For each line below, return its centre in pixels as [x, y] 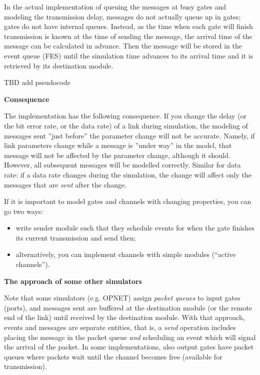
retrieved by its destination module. [59, 65]
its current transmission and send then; [76, 237]
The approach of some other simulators [73, 281]
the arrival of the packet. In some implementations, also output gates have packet [129, 347]
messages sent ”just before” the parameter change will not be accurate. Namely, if [129, 135]
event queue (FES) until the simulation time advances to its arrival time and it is [129, 55]
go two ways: [24, 211]
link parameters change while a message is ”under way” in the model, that [118, 145]
